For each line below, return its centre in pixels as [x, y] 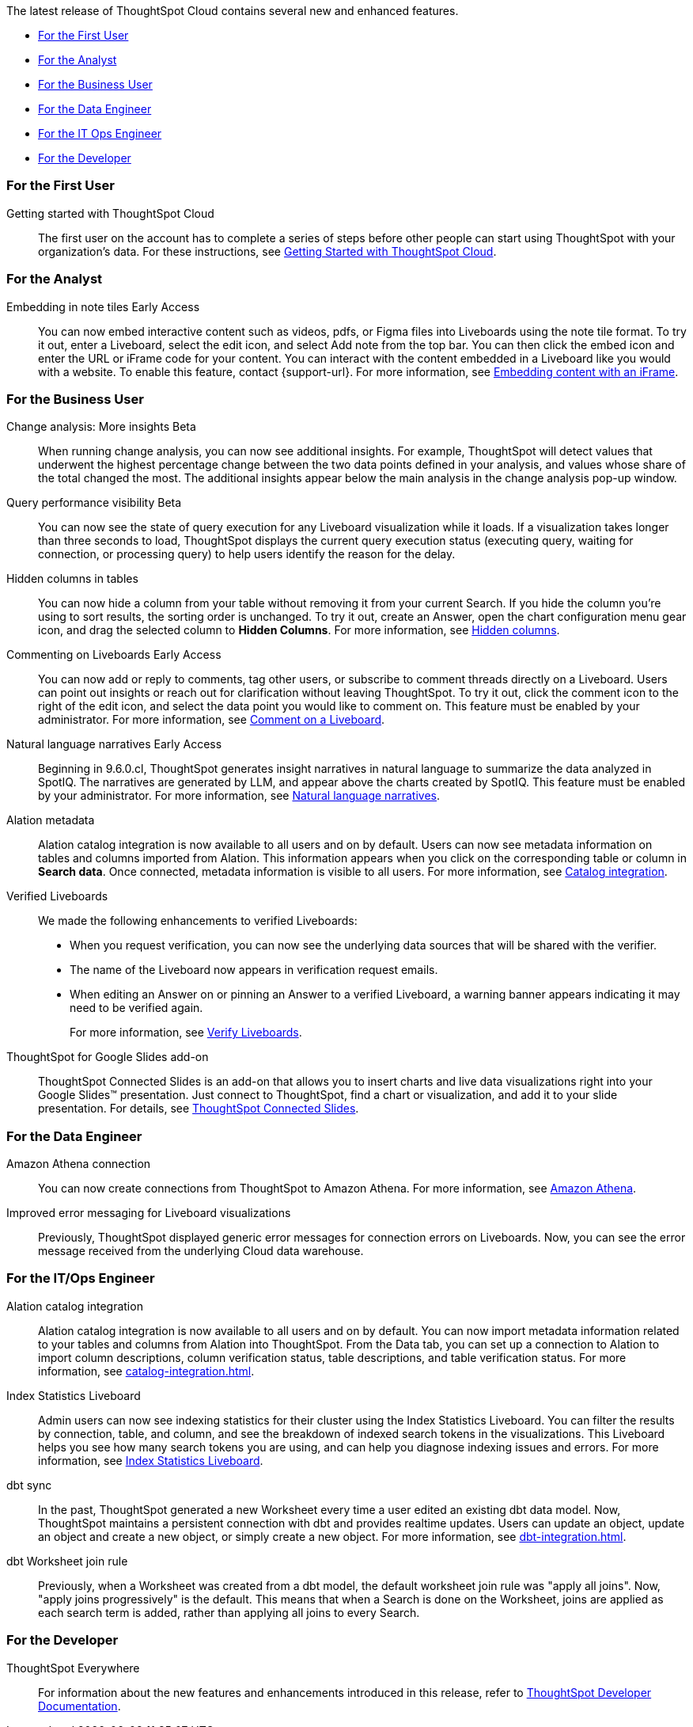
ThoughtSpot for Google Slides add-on [108, 1057]
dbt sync [29, 1485]
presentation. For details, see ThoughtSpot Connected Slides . [199, 1109]
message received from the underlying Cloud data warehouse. [201, 1251]
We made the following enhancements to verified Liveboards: [198, 921]
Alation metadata [51, 820]
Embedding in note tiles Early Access [103, 306]
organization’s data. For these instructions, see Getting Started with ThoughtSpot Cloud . [267, 251]
